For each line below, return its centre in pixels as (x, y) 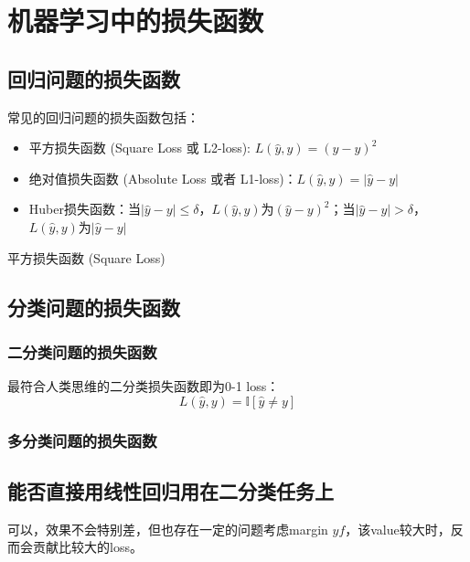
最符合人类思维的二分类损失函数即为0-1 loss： (144, 386)
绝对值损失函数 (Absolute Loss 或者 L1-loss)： (163, 178)
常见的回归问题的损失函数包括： (103, 117)
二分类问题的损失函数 (82, 351)
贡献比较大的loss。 (87, 547)
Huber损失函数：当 (85, 209)
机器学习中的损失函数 (136, 21)
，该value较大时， (398, 529)
